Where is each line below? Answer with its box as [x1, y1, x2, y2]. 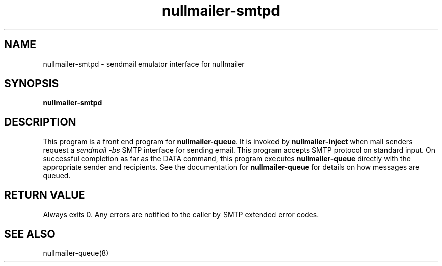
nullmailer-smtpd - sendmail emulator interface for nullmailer [43, 59, 245, 69]
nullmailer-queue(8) [43, 248, 109, 257]
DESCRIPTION [4, 115, 76, 128]
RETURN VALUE [4, 188, 85, 202]
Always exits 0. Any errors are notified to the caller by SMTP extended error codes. [43, 210, 319, 219]
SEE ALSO [4, 227, 56, 240]
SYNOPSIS [4, 77, 59, 90]
